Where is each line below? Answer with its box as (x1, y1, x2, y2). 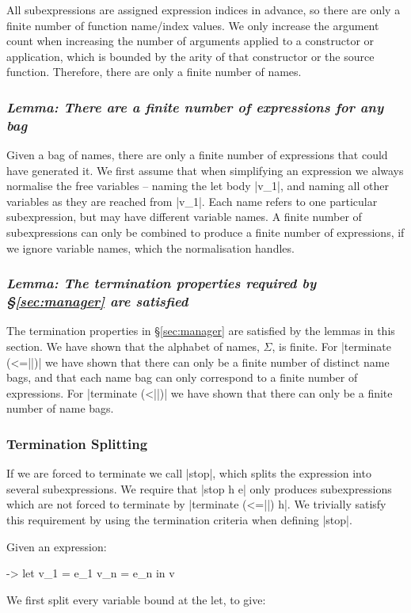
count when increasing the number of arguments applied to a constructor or (6, 32, 375, 49)
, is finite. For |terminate (272, 338, 391, 354)
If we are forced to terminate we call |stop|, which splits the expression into (6, 465, 371, 482)
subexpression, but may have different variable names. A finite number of (6, 208, 362, 225)
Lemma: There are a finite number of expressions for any (6, 97, 384, 116)
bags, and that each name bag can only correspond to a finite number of (6, 369, 358, 386)
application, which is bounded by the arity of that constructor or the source (6, 48, 375, 64)
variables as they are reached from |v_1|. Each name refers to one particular (6, 192, 378, 209)
